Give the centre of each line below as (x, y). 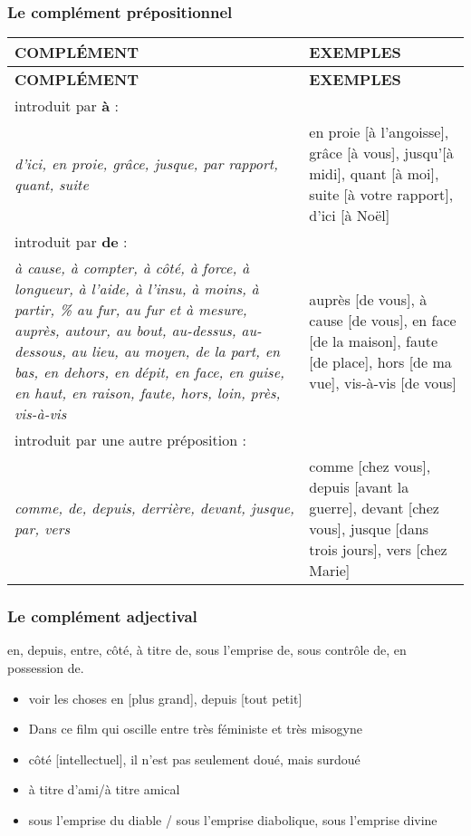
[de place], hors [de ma (380, 361)
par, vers (42, 529)
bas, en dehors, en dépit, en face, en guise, (149, 372)
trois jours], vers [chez (378, 550)
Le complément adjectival (102, 616)
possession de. (46, 668)
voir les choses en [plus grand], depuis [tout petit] (165, 698)
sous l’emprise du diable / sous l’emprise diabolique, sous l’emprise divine (233, 820)
